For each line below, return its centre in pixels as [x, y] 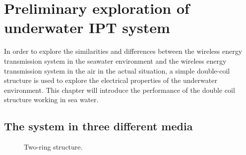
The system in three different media [98, 126]
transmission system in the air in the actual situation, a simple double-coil [117, 70]
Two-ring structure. [53, 147]
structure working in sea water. [51, 99]
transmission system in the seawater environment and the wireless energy [115, 60]
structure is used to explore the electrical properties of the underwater [111, 80]
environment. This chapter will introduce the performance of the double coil [120, 90]
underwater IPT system [87, 27]
